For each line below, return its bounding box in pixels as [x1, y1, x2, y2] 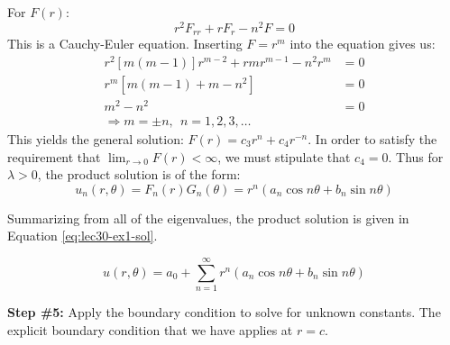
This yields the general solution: [7, 130, 184, 148]
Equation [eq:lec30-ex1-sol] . [7, 226, 158, 245]
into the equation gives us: [289, 34, 436, 53]
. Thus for [388, 147, 444, 166]
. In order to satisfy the [308, 130, 437, 148]
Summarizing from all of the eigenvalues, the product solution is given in [7, 208, 409, 227]
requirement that [7, 147, 101, 166]
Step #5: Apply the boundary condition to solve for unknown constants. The [7, 303, 441, 322]
